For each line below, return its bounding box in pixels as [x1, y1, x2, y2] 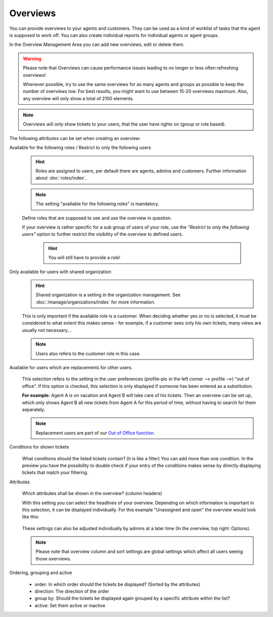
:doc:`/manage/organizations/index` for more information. [35, 299, 156, 305]
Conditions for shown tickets [9, 444, 69, 450]
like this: [22, 514, 39, 520]
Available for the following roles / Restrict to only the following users [9, 145, 151, 151]
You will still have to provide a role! [48, 254, 121, 260]
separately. [22, 407, 45, 412]
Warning [23, 56, 41, 62]
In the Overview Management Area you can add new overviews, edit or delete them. [9, 41, 185, 48]
